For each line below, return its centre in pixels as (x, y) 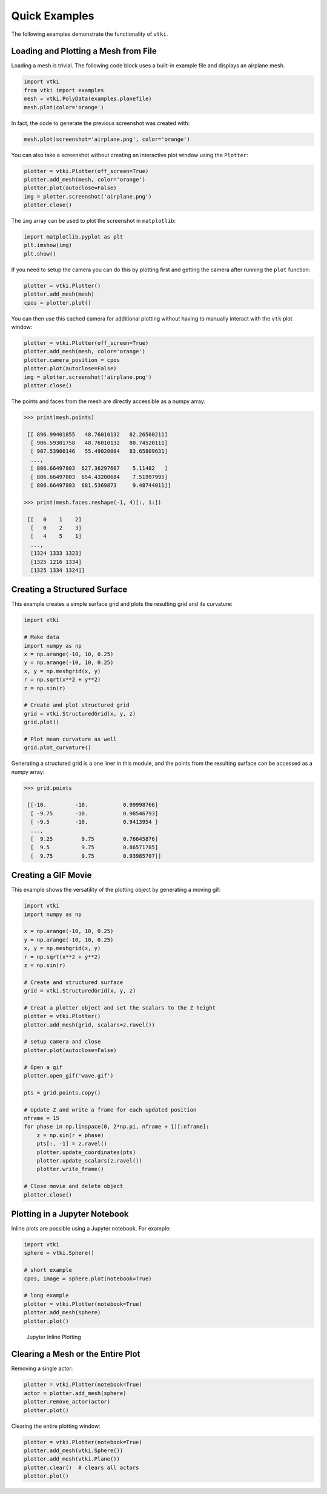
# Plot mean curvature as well (71, 739)
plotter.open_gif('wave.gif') (69, 1076)
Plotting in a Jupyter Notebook (70, 1214)
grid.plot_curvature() (58, 748)
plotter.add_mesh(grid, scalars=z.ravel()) (90, 1025)
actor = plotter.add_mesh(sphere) (75, 1393)
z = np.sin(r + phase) (70, 1135)
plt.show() (40, 254)
